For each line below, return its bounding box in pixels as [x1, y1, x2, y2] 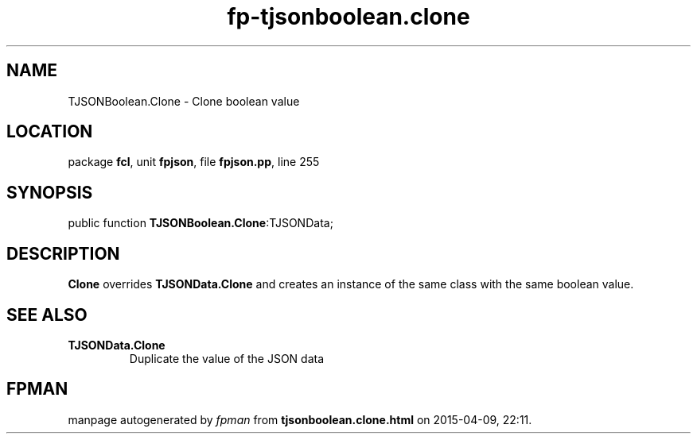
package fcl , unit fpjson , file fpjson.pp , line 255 [68, 155, 320, 169]
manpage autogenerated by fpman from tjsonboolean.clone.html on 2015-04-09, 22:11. [68, 412, 532, 426]
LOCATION [6, 122, 93, 142]
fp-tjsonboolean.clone [227, 3, 470, 30]
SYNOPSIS [6, 182, 93, 203]
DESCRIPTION [6, 243, 120, 264]
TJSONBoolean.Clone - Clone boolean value [68, 94, 300, 108]
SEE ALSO [6, 304, 88, 325]
